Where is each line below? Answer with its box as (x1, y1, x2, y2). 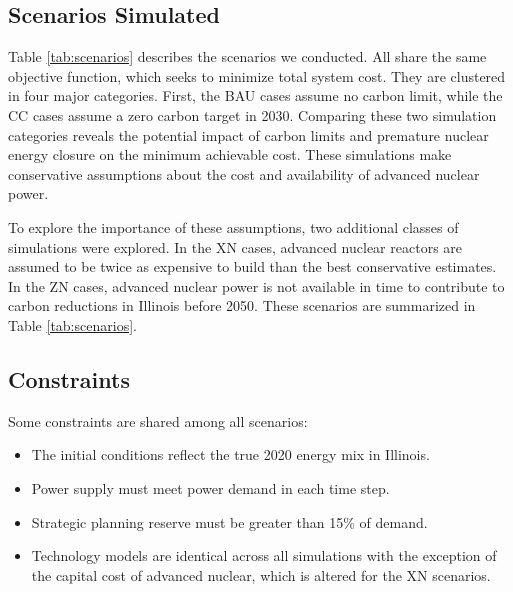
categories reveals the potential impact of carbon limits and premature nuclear (8, 124, 489, 145)
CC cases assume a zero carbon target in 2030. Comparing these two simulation (8, 104, 497, 125)
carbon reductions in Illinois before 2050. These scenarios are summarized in (8, 295, 476, 316)
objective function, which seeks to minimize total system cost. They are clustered (8, 65, 506, 86)
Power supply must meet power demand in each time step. (31, 477, 390, 498)
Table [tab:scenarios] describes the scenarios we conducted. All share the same (8, 46, 487, 67)
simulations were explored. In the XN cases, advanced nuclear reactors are (8, 236, 463, 257)
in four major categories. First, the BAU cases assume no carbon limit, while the (8, 85, 503, 106)
